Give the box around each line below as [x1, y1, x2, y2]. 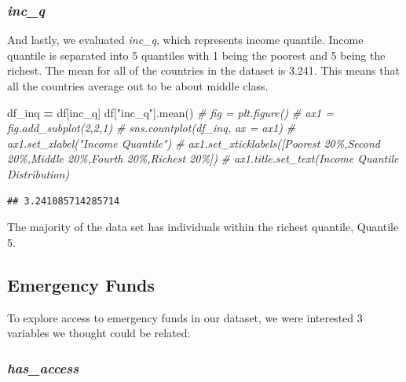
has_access [7, 358, 79, 377]
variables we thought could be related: [7, 325, 191, 341]
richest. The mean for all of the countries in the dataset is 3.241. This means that [7, 62, 400, 79]
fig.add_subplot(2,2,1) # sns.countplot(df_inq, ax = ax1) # [7, 119, 295, 136]
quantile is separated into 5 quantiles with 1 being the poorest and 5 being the [7, 46, 386, 63]
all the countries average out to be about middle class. [7, 78, 269, 94]
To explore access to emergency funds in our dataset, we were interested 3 [7, 309, 363, 325]
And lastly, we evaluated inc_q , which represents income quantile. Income [7, 31, 364, 48]
